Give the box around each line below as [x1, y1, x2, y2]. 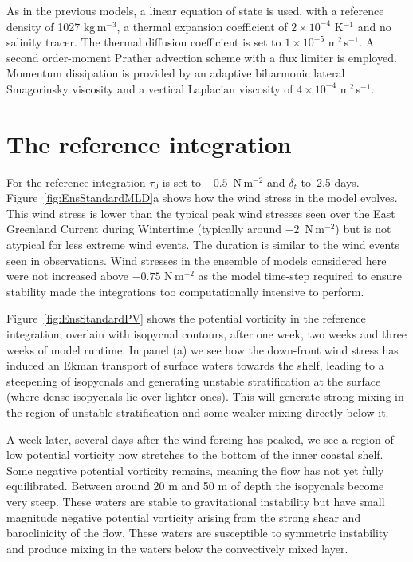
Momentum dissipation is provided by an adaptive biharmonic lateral [6, 65, 345, 81]
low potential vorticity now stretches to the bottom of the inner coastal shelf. [6, 446, 383, 463]
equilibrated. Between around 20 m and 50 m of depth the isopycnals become [6, 477, 384, 494]
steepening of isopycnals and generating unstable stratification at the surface [6, 372, 381, 389]
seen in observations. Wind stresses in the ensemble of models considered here [6, 251, 387, 268]
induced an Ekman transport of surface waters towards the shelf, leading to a [6, 357, 384, 374]
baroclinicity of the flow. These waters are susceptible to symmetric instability [6, 524, 389, 541]
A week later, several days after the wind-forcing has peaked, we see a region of [6, 430, 394, 447]
